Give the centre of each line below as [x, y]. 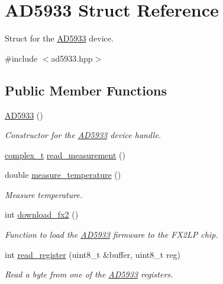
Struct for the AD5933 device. [59, 38]
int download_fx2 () [42, 214]
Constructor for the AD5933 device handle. [83, 135]
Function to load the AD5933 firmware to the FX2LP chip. [112, 234]
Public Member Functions [86, 90]
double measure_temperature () [63, 175]
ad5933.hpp [72, 58]
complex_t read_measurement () [65, 154]
